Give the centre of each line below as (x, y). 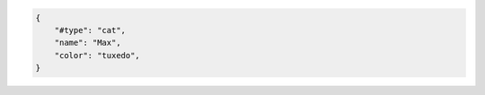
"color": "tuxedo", (97, 55)
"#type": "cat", (90, 30)
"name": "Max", (88, 43)
